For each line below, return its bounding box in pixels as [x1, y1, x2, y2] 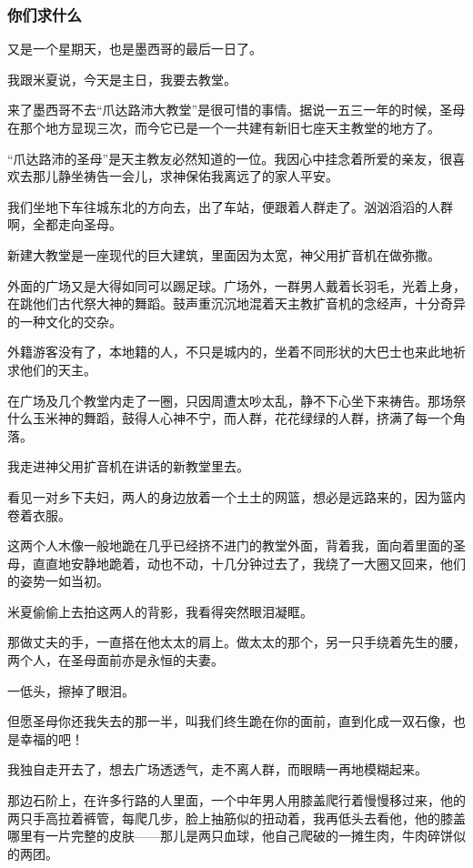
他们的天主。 [19, 359, 96, 378]
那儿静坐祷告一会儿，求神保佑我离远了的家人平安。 [32, 167, 338, 186]
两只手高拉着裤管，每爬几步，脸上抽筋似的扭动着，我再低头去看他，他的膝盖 [7, 808, 466, 827]
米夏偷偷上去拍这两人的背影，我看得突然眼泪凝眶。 [7, 601, 313, 621]
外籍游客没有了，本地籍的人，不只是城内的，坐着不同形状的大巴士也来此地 [7, 342, 453, 361]
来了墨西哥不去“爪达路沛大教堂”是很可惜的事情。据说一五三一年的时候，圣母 [7, 100, 466, 119]
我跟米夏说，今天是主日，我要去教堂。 [7, 69, 236, 88]
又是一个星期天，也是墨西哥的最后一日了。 [7, 39, 262, 58]
